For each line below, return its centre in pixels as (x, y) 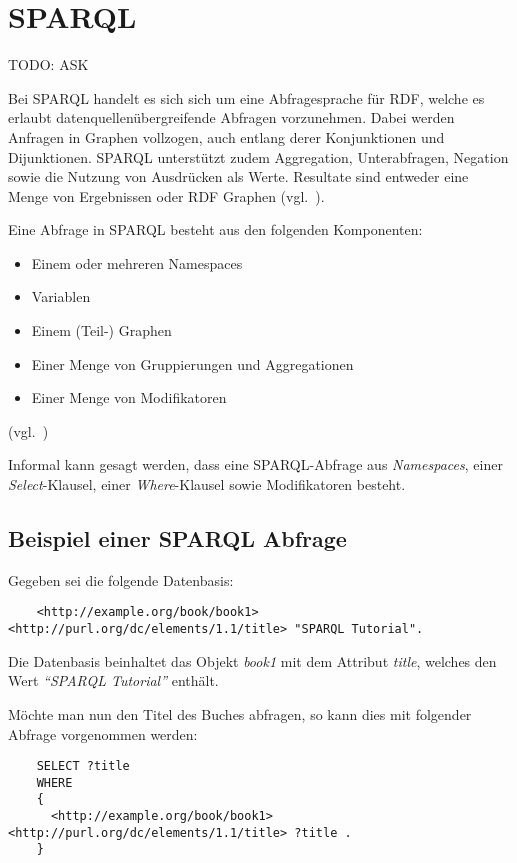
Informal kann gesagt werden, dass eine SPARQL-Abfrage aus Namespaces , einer (255, 464)
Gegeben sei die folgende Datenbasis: (121, 579)
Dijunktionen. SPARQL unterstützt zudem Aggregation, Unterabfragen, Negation (258, 156)
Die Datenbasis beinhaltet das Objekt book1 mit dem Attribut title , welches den (252, 660)
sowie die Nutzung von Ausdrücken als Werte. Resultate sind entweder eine (238, 176)
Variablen (61, 296)
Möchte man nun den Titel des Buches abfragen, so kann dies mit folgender (240, 713)
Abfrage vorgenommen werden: (103, 733)
